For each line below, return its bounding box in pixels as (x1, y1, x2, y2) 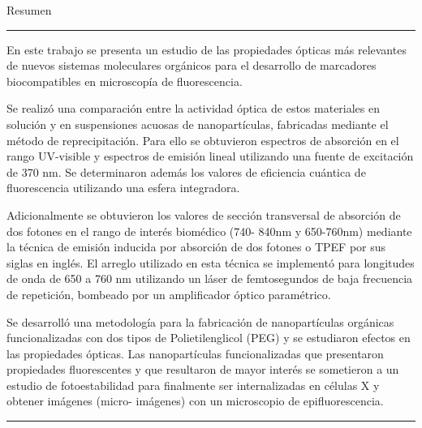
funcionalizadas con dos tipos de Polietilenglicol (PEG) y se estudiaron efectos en (6, 329, 411, 346)
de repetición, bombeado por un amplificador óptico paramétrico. (6, 285, 331, 302)
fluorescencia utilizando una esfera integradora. (6, 179, 240, 196)
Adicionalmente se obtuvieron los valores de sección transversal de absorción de (6, 206, 401, 223)
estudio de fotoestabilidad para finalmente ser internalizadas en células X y (6, 376, 380, 393)
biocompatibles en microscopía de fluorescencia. (6, 72, 243, 89)
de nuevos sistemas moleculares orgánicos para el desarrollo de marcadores (6, 57, 377, 74)
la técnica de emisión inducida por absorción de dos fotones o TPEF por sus (6, 238, 386, 255)
